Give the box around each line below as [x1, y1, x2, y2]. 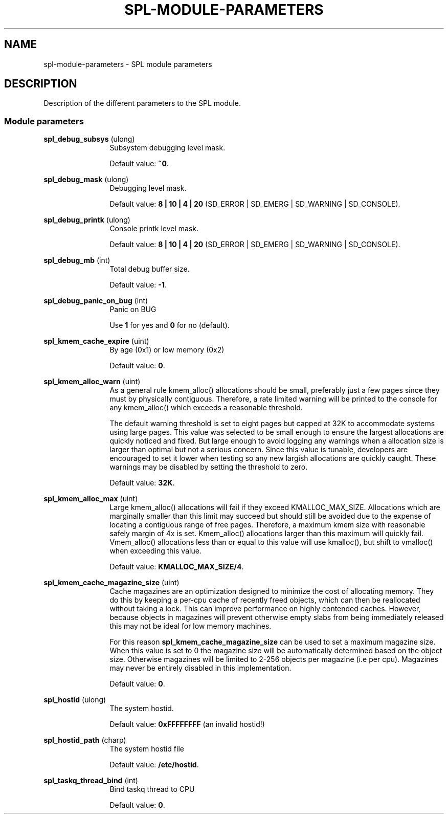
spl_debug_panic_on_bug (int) [43, 296, 148, 305]
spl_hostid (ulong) [43, 695, 106, 704]
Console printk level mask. [109, 224, 198, 233]
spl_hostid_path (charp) [43, 736, 126, 745]
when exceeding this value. [109, 546, 201, 556]
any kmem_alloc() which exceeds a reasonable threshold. [109, 403, 303, 412]
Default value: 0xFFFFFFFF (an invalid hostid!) [109, 720, 265, 729]
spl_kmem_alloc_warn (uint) [43, 377, 141, 386]
